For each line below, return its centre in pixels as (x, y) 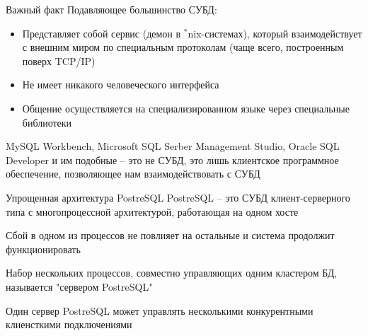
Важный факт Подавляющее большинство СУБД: (111, 9)
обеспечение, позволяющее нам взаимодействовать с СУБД (133, 174)
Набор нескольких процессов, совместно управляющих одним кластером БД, (172, 273)
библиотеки (47, 122)
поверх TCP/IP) (59, 60)
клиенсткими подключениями (69, 324)
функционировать (43, 249)
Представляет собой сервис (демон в (102, 33)
